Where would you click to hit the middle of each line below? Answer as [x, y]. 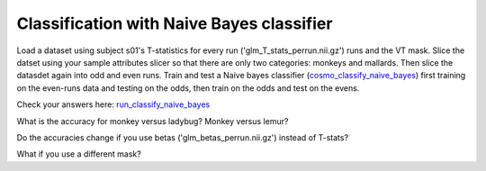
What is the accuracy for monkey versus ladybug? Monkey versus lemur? [153, 121]
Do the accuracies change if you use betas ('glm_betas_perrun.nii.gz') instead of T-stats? [183, 137]
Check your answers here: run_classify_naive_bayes [113, 104]
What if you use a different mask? [79, 154]
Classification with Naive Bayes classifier [175, 23]
